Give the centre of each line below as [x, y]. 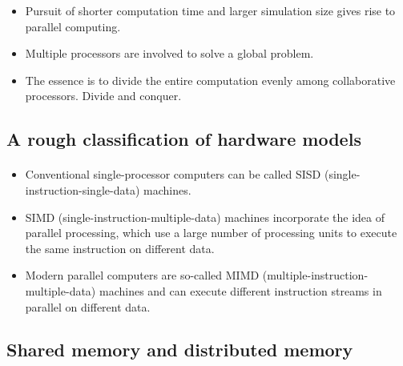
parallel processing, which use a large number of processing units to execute [211, 233]
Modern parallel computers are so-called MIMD [142, 275]
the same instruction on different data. [120, 248]
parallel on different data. [88, 306]
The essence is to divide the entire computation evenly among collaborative [210, 80]
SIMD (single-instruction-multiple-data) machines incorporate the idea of [205, 217]
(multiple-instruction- [315, 275]
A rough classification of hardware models [184, 139]
